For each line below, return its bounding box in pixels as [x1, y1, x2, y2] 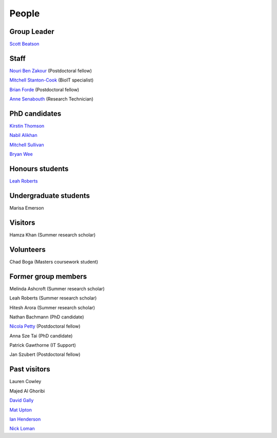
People [9, 8, 40, 19]
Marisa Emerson [9, 205, 44, 211]
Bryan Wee [9, 151, 33, 157]
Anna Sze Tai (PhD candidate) [9, 332, 73, 339]
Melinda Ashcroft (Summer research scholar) [9, 285, 105, 292]
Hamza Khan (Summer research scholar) [9, 231, 96, 238]
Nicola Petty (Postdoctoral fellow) [9, 323, 81, 329]
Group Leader [9, 27, 55, 36]
